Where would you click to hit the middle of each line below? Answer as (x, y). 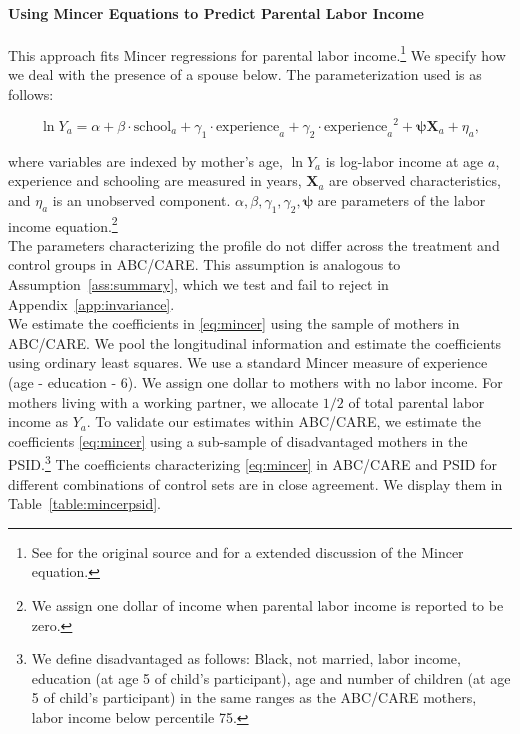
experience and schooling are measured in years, (155, 180)
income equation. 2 (63, 224)
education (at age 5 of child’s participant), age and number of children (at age (271, 677)
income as (38, 421)
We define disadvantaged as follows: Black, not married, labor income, (246, 658)
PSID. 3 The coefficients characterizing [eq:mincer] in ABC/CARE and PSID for (252, 462)
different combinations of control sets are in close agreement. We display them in (255, 483)
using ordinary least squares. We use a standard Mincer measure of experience (248, 362)
